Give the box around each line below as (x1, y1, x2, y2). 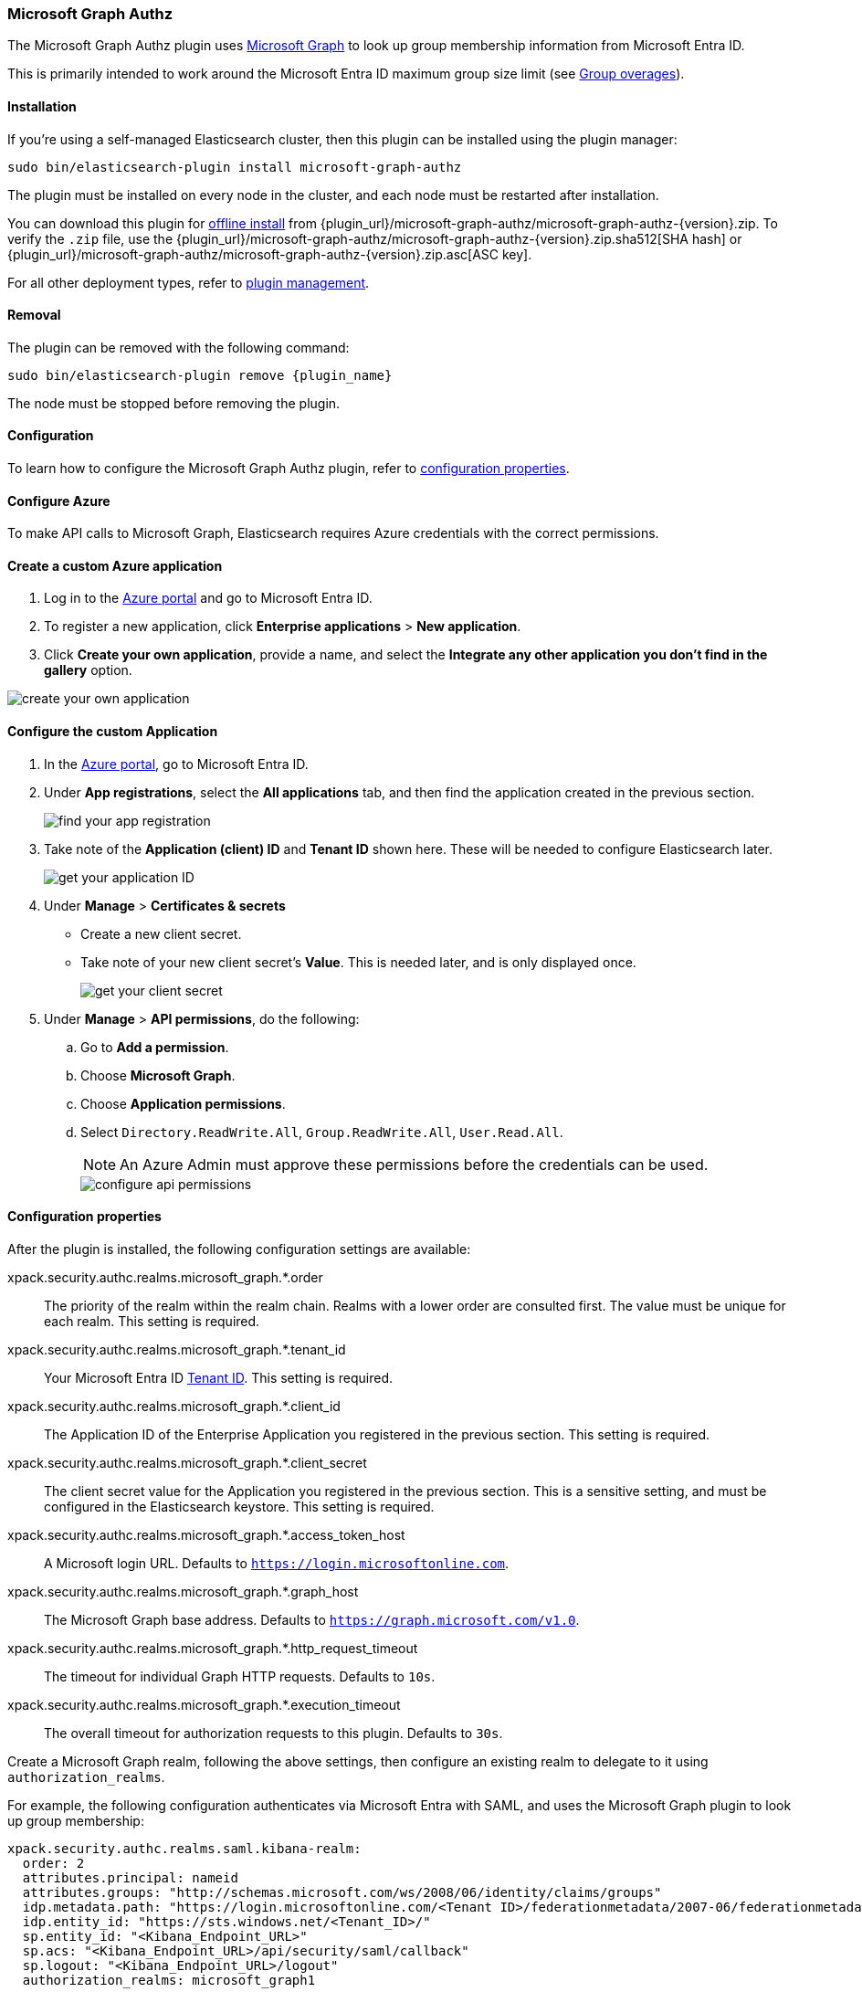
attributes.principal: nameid (22, 1870, 238, 1885)
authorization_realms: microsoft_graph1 (22, 1972, 316, 1987)
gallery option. (44, 662, 132, 679)
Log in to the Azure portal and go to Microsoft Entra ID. (44, 590, 373, 606)
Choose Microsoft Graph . (80, 1067, 236, 1083)
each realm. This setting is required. (44, 1312, 260, 1329)
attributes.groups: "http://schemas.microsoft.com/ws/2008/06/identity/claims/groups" (22, 1884, 662, 1900)
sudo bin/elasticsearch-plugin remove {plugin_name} (7, 367, 393, 383)
